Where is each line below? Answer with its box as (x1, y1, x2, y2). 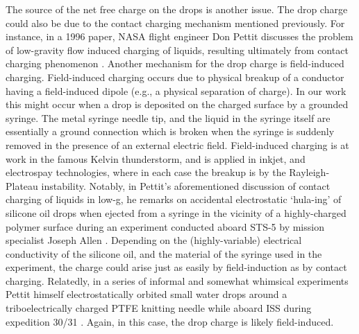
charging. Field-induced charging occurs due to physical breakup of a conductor (6, 69, 344, 84)
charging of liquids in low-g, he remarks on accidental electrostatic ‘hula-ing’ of (6, 192, 342, 206)
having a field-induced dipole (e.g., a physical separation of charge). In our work (6, 83, 347, 98)
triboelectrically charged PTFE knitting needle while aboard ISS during (6, 301, 312, 315)
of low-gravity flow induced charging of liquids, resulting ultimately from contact (6, 42, 349, 57)
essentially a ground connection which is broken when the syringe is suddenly (6, 124, 335, 139)
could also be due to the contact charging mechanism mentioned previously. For (6, 15, 345, 30)
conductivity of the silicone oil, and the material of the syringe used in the (6, 246, 322, 261)
